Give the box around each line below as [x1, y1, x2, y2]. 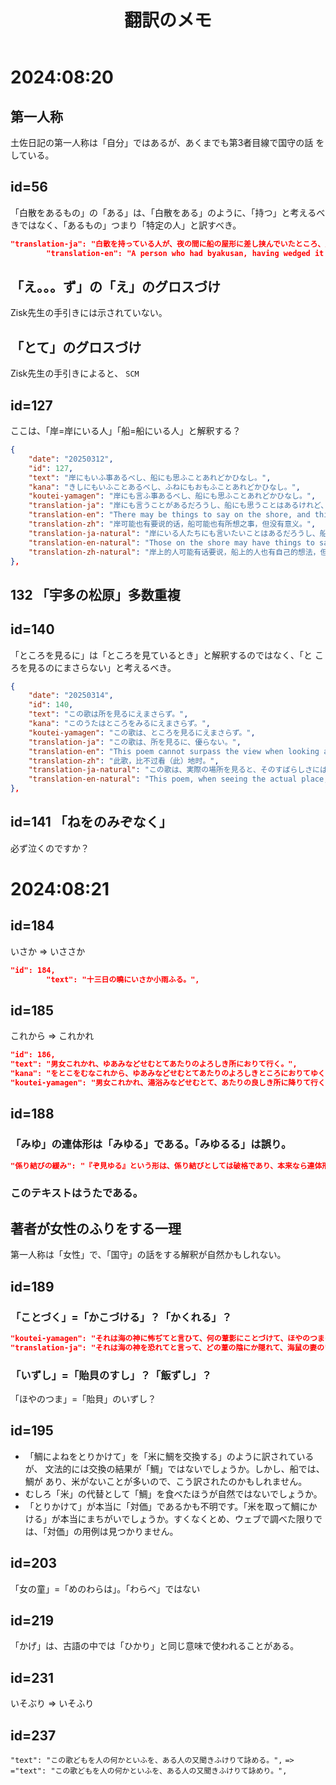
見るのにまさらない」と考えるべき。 [27, 661, 177, 673]
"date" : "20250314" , [28, 691, 114, 701]
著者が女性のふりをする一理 [10, 1220, 182, 1237]
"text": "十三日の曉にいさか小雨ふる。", [46, 974, 200, 985]
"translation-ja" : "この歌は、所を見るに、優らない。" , [28, 737, 242, 747]
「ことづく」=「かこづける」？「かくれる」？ [10, 1310, 232, 1324]
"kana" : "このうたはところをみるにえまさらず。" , [28, 719, 212, 729]
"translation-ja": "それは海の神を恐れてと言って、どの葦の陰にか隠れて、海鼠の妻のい [10, 1342, 333, 1353]
